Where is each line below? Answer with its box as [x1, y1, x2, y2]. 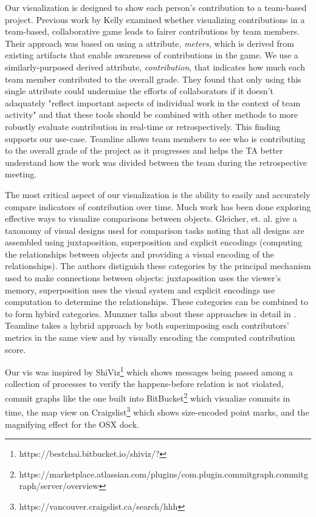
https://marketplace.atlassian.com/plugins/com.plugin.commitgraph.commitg [19, 467, 309, 480]
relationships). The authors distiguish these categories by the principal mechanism [5, 259, 311, 272]
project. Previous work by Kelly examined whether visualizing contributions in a [5, 13, 305, 26]
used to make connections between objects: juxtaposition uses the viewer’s [5, 272, 281, 284]
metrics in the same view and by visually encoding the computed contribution [5, 331, 295, 344]
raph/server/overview [19, 479, 99, 492]
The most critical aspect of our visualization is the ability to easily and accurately [5, 188, 311, 200]
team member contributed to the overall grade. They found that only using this [5, 72, 301, 85]
